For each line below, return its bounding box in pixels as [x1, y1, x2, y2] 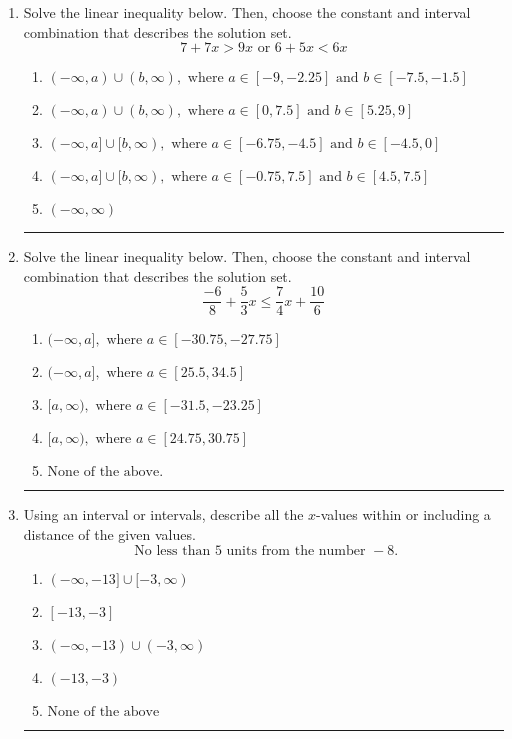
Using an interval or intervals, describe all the [23, 504, 304, 525]
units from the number [226, 543, 366, 558]
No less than [134, 543, 211, 558]
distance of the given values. [23, 524, 196, 545]
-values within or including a [316, 504, 491, 525]
